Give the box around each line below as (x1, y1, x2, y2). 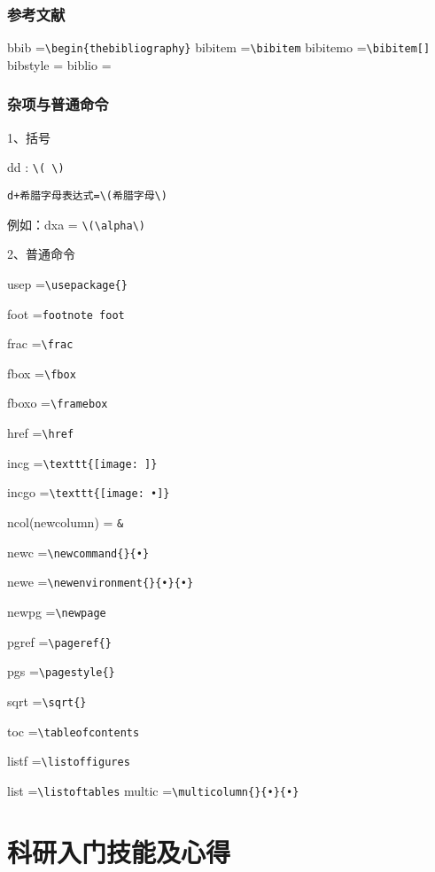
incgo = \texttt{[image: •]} (7, 483, 170, 502)
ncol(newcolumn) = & (7, 513, 124, 532)
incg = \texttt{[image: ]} (7, 453, 158, 471)
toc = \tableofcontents (7, 721, 140, 740)
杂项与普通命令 (7, 93, 109, 115)
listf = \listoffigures (7, 751, 130, 770)
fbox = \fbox (7, 363, 76, 382)
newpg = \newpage (7, 603, 106, 621)
